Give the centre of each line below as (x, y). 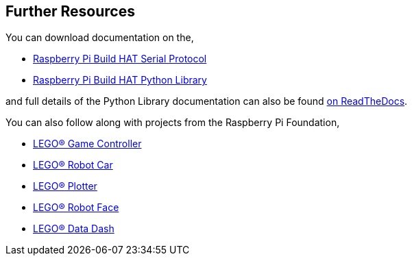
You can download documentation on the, (100, 38)
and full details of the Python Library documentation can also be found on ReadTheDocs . (207, 101)
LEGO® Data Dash (74, 229)
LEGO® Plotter (65, 186)
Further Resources (70, 11)
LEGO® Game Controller (87, 144)
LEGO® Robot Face (76, 208)
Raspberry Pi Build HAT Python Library (120, 80)
